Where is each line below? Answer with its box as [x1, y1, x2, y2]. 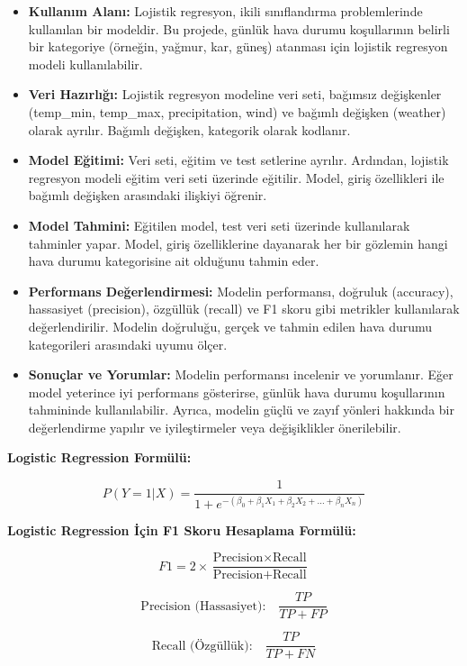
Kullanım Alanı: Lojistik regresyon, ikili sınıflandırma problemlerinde [28, 2, 423, 20]
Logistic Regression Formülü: [7, 448, 192, 467]
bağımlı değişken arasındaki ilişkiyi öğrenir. [28, 186, 267, 205]
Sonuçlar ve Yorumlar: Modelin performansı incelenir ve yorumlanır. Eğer [28, 365, 454, 384]
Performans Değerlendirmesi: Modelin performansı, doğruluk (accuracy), [28, 281, 454, 300]
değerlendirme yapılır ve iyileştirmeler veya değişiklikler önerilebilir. [28, 417, 401, 436]
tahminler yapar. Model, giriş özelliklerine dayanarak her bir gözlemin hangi [28, 233, 448, 252]
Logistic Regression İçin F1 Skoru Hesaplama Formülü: [7, 521, 356, 540]
